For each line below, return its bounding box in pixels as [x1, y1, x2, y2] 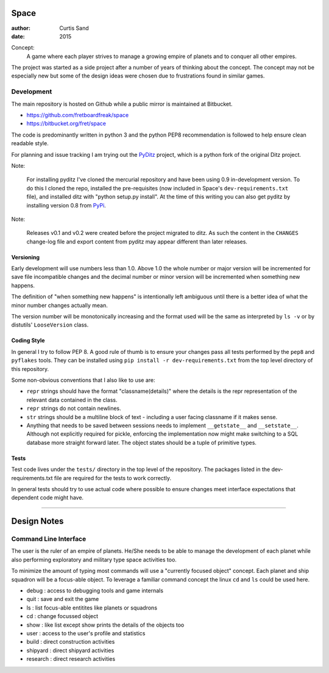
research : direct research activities [26, 655, 116, 663]
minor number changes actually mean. [11, 301, 108, 309]
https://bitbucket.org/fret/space [26, 120, 107, 128]
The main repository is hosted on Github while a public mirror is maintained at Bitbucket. [11, 100, 233, 107]
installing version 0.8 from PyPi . [26, 201, 106, 209]
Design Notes [11, 516, 64, 527]
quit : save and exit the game [26, 596, 99, 603]
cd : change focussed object [26, 613, 99, 620]
